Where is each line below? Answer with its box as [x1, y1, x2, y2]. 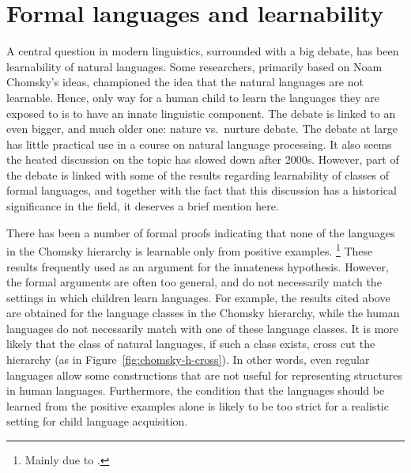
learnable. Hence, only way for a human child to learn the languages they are [6, 89, 379, 105]
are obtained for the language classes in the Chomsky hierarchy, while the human [6, 305, 400, 321]
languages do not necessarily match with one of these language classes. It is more [6, 320, 399, 336]
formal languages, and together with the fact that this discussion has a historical [6, 182, 397, 199]
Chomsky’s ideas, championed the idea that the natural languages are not [6, 74, 364, 90]
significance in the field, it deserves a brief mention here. [6, 198, 279, 214]
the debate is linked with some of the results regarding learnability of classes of [6, 166, 390, 183]
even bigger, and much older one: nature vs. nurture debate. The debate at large [6, 120, 398, 137]
